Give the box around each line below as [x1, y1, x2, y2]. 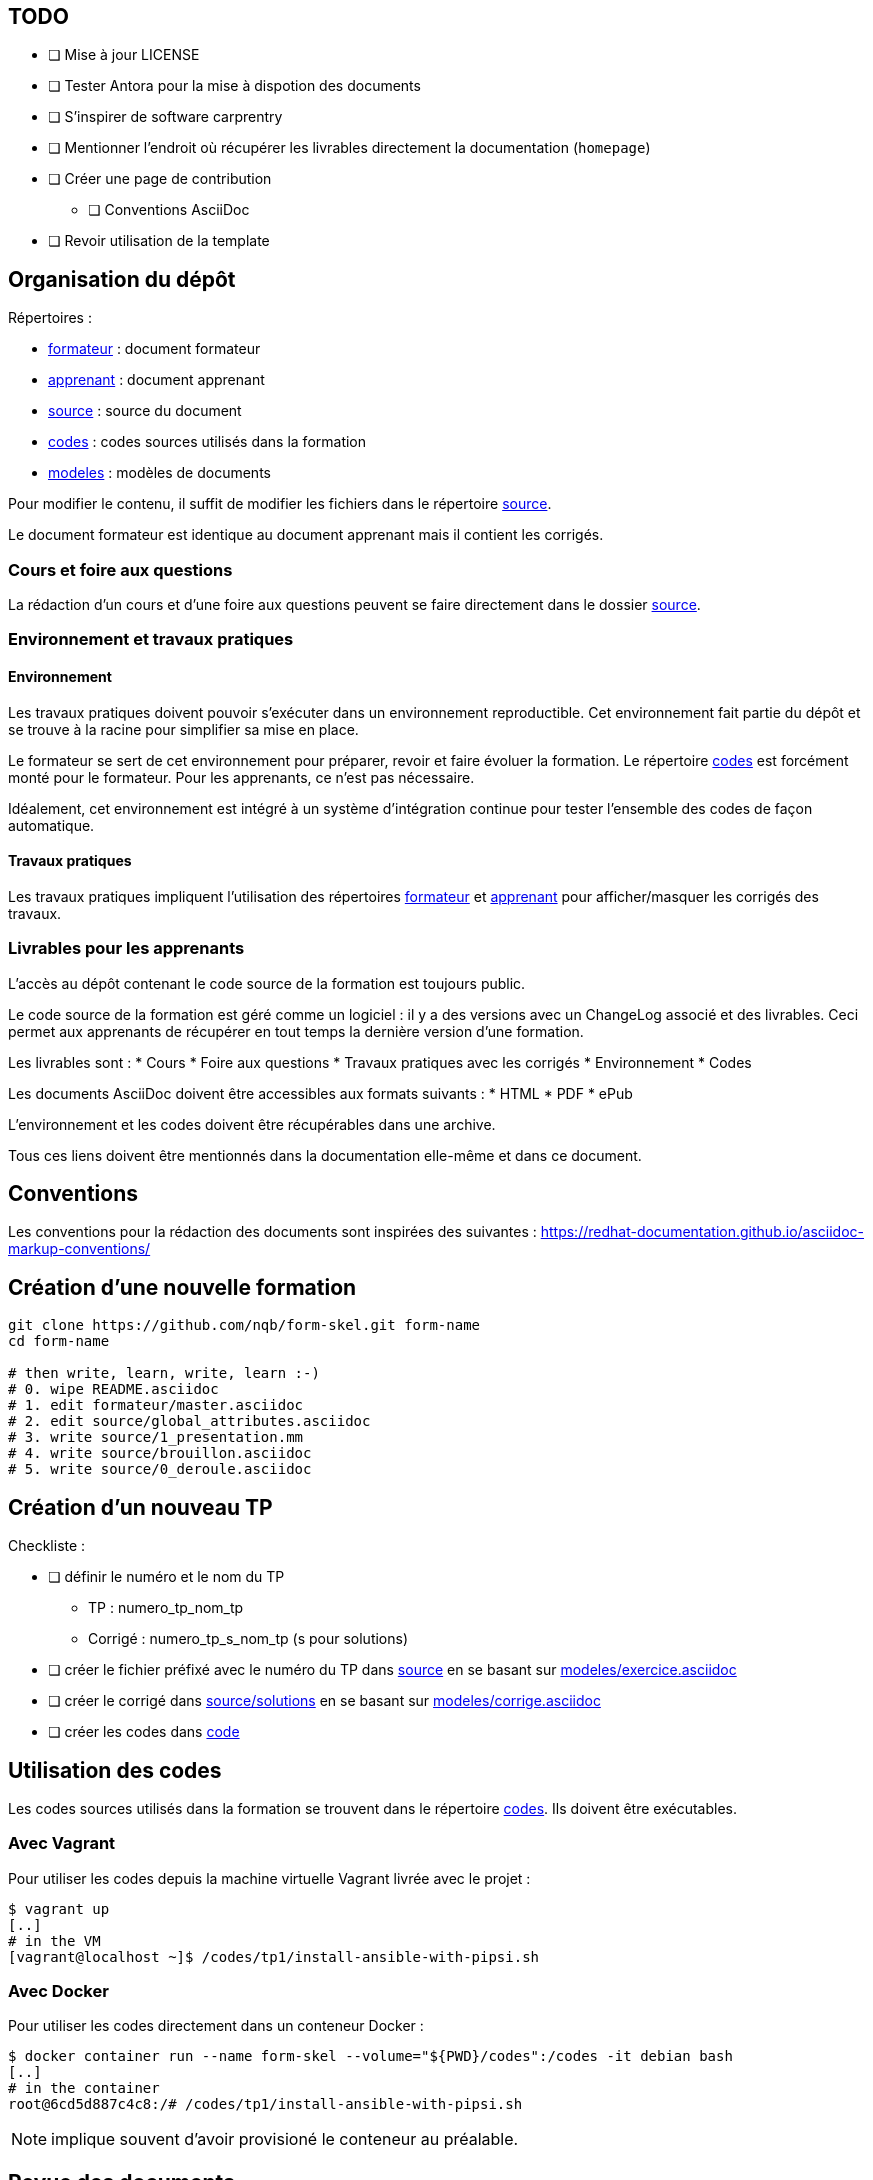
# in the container [8, 2080, 160, 2097]
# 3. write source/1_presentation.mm [8, 1429, 304, 1446]
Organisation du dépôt [8, 266, 236, 292]
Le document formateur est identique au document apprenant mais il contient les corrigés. [8, 526, 604, 544]
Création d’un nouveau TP [8, 1494, 273, 1520]
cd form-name [8, 1333, 110, 1350]
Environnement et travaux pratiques [8, 629, 294, 650]
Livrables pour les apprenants [8, 938, 245, 959]
